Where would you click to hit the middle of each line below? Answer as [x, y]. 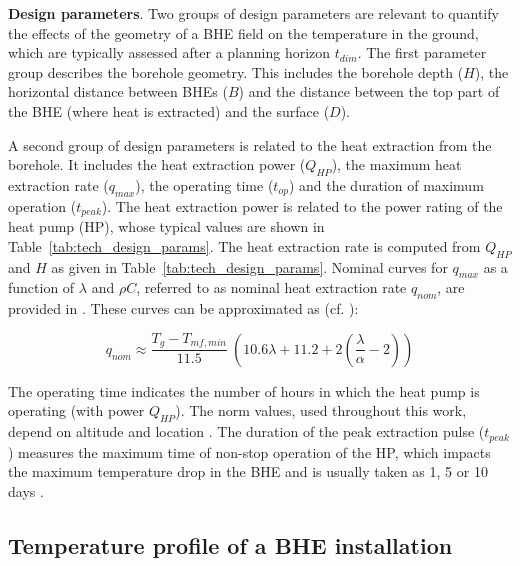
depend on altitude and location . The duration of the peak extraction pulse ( [246, 431]
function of [41, 287]
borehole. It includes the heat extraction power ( [157, 164]
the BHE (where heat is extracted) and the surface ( [169, 110]
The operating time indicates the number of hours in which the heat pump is [244, 390]
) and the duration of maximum [386, 184]
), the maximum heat [396, 164]
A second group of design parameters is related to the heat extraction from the [250, 144]
